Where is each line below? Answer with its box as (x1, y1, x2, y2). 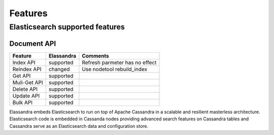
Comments (82, 52, 109, 59)
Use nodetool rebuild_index (82, 65, 147, 73)
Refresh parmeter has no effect (82, 59, 157, 66)
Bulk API (12, 99, 33, 106)
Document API (9, 39, 56, 48)
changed (48, 65, 70, 73)
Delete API (12, 85, 38, 92)
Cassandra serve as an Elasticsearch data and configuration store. (9, 123, 149, 129)
